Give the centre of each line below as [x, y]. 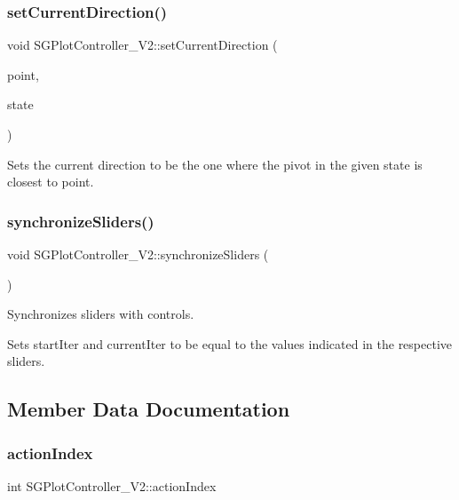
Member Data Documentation [149, 409]
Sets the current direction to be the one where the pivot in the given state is [215, 164]
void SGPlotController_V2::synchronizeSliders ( [138, 254]
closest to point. [51, 182]
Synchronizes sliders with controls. [101, 314]
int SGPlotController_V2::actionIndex [112, 485]
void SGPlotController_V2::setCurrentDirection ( [142, 45]
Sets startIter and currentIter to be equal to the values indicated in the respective [230, 343]
